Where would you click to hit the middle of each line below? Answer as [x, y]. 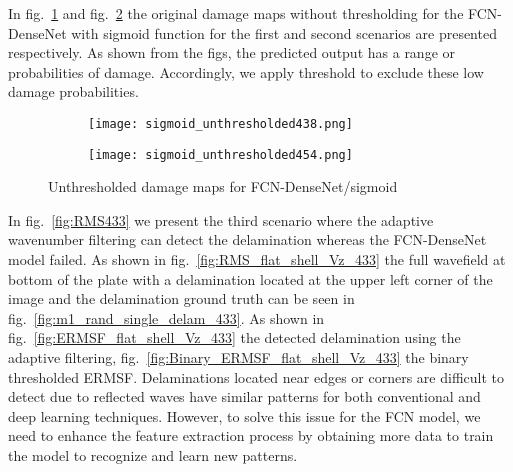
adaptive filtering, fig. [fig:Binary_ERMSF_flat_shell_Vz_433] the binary [238, 357]
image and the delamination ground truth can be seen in [181, 298]
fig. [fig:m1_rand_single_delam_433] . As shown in [166, 317]
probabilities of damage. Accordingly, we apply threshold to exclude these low [246, 71]
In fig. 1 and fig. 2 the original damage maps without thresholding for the [236, 13]
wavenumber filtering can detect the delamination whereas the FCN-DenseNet [247, 239]
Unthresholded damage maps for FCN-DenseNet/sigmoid [223, 186]
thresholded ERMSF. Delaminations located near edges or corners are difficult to [256, 376]
